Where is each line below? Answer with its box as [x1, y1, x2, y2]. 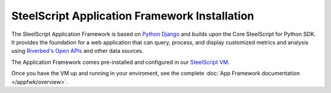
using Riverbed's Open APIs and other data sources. [11, 47, 144, 55]
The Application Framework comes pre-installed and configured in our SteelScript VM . [11, 58, 230, 66]
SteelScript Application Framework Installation [11, 9, 254, 22]
